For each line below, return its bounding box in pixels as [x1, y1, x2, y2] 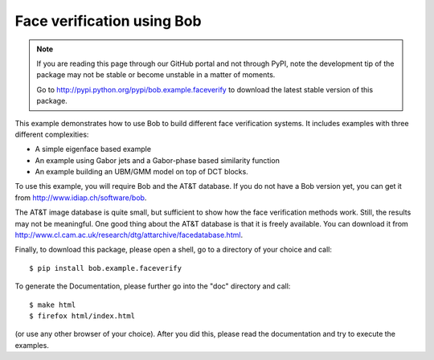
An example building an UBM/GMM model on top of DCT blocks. [35, 167, 248, 177]
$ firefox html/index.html [29, 311, 136, 321]
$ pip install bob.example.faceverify [29, 264, 182, 272]
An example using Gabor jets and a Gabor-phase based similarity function [35, 155, 280, 165]
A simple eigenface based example [35, 145, 152, 154]
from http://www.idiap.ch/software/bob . [14, 193, 147, 202]
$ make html [29, 300, 76, 309]
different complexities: [14, 129, 89, 139]
